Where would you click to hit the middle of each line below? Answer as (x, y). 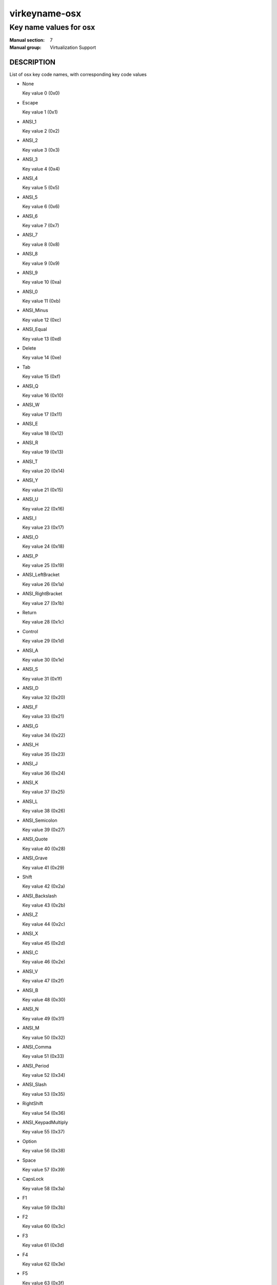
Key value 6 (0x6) (41, 207)
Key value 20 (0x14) (43, 471)
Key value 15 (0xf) (42, 377)
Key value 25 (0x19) (43, 565)
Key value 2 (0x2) (41, 131)
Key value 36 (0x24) (44, 773)
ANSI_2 (30, 140)
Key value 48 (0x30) (44, 999)
